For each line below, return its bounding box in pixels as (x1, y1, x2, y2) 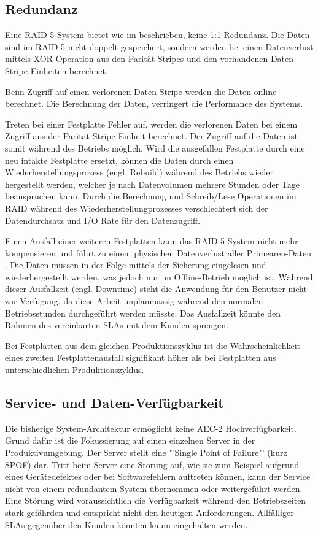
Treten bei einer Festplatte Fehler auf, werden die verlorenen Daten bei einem (5, 117, 298, 130)
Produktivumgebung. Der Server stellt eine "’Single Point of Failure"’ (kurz (5, 446, 287, 459)
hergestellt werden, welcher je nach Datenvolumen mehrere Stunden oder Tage (5, 177, 300, 190)
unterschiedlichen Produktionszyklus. (5, 363, 144, 376)
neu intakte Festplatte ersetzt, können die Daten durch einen (5, 153, 234, 166)
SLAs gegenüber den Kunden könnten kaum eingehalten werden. (5, 518, 248, 531)
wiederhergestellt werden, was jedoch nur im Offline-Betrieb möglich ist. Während (5, 270, 313, 283)
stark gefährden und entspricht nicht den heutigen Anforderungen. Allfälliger (5, 506, 294, 518)
